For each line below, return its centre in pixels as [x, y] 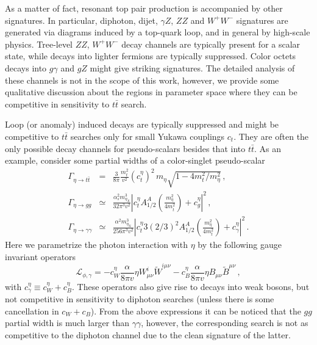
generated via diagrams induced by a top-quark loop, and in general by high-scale [158, 32]
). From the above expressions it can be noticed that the [196, 310]
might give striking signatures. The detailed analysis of [192, 67]
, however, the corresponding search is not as [225, 323]
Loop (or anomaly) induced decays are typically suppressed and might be [142, 124]
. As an [268, 148]
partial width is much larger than [67, 323]
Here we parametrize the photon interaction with [96, 245]
